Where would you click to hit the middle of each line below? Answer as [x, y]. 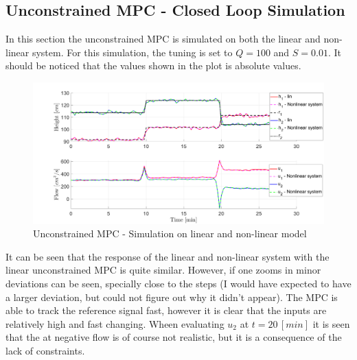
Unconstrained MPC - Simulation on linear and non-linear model [170, 233]
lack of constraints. [45, 350]
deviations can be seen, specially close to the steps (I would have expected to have [178, 283]
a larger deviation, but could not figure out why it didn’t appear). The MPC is [172, 297]
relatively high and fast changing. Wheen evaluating [115, 323]
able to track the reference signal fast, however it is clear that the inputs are [166, 310]
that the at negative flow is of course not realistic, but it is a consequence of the [174, 337]
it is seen [331, 323]
